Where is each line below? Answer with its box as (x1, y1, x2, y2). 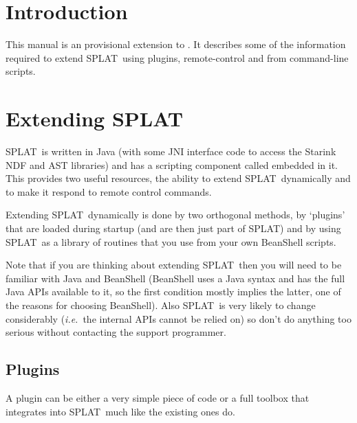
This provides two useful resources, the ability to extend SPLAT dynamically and (6, 171, 351, 185)
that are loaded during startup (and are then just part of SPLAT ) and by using (6, 221, 341, 235)
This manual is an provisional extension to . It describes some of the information (6, 37, 346, 52)
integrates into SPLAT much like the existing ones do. (6, 404, 235, 418)
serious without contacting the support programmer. (6, 325, 226, 339)
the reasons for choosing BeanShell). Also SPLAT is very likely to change (6, 297, 316, 312)
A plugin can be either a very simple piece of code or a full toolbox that (6, 390, 310, 404)
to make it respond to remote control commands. (6, 184, 212, 198)
